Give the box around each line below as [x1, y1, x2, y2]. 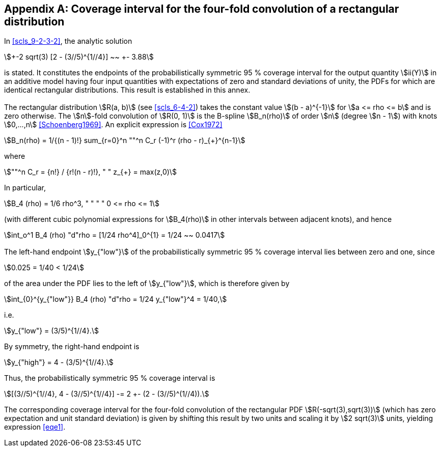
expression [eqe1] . [4, 422, 66, 432]
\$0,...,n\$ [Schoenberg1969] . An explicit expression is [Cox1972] [4, 120, 223, 129]
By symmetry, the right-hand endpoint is [4, 342, 140, 351]
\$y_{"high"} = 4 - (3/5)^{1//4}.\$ [4, 358, 114, 367]
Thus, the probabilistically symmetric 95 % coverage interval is [4, 374, 215, 383]
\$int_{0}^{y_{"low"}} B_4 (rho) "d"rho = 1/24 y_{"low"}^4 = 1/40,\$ [4, 295, 227, 304]
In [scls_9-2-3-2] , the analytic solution [4, 37, 132, 46]
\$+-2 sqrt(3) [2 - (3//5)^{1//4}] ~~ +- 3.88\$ [4, 52, 154, 62]
